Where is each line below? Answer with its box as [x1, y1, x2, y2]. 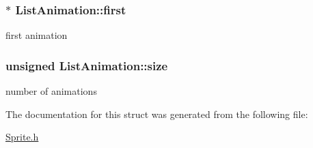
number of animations [5, 84, 97, 98]
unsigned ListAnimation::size [5, 57, 168, 74]
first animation [5, 28, 68, 42]
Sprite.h [5, 130, 39, 144]
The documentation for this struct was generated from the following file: [5, 106, 308, 121]
